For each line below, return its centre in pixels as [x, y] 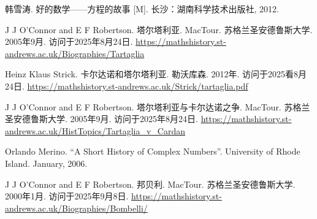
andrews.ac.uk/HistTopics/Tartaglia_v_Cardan [95, 130]
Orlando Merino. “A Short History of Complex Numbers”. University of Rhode [153, 151]
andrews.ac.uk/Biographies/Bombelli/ [76, 208]
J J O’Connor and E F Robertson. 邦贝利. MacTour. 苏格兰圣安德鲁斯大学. [150, 184]
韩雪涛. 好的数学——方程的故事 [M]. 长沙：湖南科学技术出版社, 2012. [142, 9]
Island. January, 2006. [46, 163]
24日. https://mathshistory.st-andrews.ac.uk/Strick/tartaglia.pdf [127, 86]
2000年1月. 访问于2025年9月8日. [67, 196]
